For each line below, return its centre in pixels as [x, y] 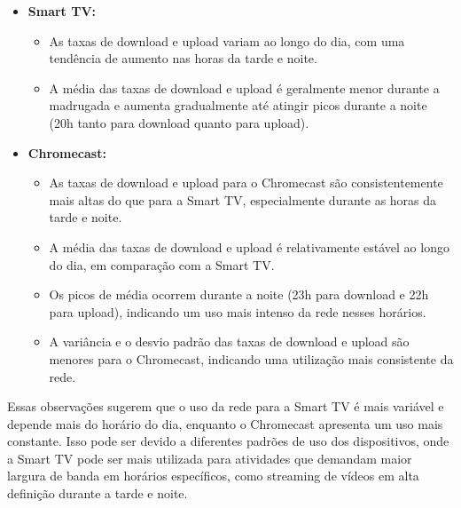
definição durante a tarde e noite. [98, 493]
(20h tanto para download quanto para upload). [179, 122]
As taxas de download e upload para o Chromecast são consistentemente [246, 183]
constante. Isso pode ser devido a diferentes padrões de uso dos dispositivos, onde [228, 441]
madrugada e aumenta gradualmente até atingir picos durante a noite [238, 105]
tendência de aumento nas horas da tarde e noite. [183, 58]
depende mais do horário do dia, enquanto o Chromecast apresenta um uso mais [225, 423]
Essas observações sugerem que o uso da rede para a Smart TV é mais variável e [226, 406]
